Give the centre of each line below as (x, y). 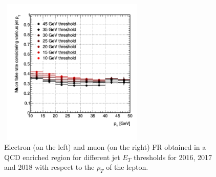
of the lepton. (127, 167)
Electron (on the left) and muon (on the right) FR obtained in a (105, 147)
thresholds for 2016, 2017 (172, 157)
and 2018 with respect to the (49, 167)
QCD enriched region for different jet (62, 157)
